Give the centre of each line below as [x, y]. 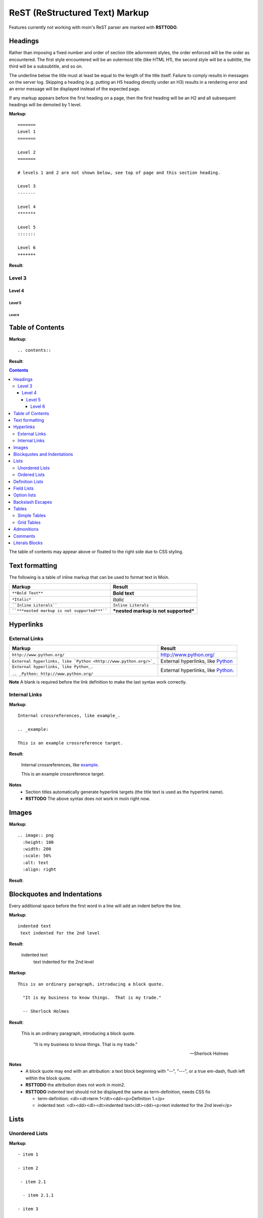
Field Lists [24, 488]
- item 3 [28, 1209]
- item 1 [28, 1154]
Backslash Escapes [33, 502]
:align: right [39, 869]
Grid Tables [29, 522]
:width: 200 [37, 849]
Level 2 [27, 152]
